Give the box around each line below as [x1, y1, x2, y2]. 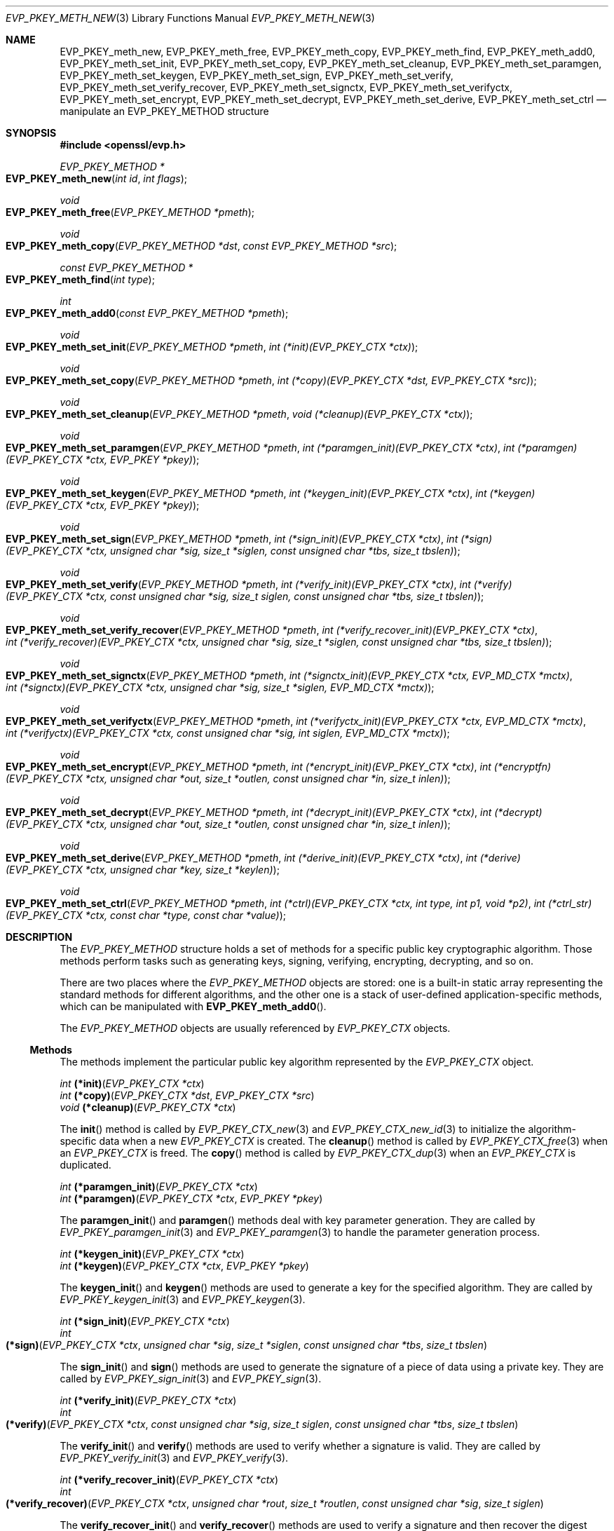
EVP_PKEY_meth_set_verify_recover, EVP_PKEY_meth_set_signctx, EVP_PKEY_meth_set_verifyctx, [60, 81, 512, 93]
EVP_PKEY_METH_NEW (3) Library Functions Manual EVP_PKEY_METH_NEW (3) [6, 12, 375, 24]
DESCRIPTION [6, 931, 73, 943]
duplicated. [60, 1159, 111, 1171]
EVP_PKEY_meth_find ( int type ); [6, 273, 155, 285]
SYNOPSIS [6, 127, 57, 139]
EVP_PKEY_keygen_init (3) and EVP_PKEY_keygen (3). [60, 1293, 306, 1305]
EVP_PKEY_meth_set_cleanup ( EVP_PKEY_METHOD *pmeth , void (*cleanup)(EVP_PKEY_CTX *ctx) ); [6, 408, 473, 420]
